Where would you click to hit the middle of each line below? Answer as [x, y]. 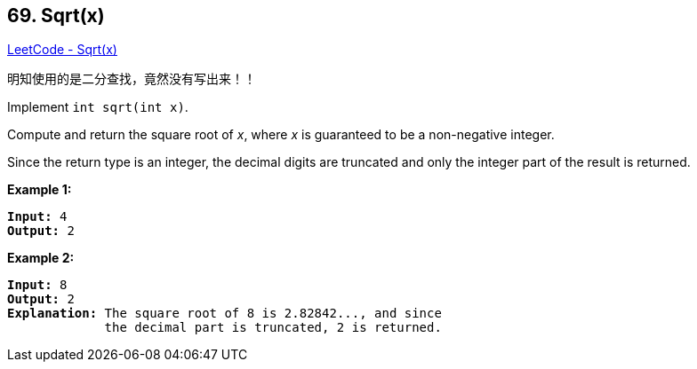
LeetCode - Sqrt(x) [62, 50]
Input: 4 [37, 217]
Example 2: [41, 258]
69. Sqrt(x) [56, 16]
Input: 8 [37, 285]
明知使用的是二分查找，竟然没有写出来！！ [132, 79]
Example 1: [40, 190]
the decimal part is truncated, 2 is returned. [273, 328]
